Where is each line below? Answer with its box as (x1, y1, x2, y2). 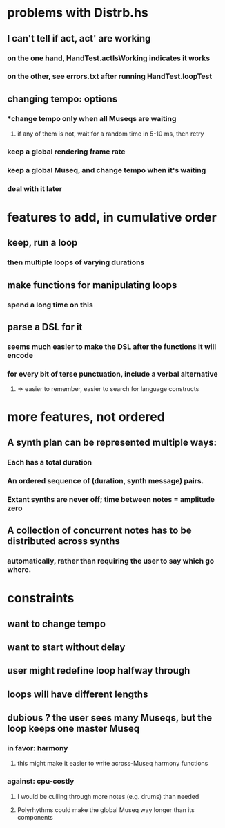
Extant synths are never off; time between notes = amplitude (7, 494, 215, 504)
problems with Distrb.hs (7, 5, 148, 21)
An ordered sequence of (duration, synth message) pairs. (7, 476, 204, 485)
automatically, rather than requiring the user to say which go (7, 556, 215, 566)
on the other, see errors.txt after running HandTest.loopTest (7, 71, 213, 81)
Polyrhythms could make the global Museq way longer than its (17, 805, 195, 814)
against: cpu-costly (7, 777, 75, 786)
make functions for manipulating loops (7, 279, 177, 291)
